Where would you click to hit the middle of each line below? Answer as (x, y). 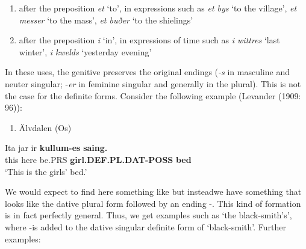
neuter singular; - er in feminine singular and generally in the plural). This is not (153, 83)
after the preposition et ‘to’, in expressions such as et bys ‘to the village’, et (158, 8)
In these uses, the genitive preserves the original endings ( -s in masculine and (147, 72)
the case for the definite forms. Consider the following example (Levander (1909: (153, 95)
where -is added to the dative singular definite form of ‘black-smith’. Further (145, 226)
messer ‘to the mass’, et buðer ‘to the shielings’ (106, 20)
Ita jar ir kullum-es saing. (56, 148)
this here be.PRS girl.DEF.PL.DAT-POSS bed (98, 159)
